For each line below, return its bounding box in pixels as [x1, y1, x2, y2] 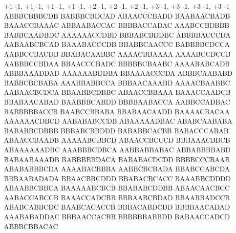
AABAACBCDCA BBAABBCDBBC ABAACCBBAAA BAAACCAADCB [4, 87, 231, 97]
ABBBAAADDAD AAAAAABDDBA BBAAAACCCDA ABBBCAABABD [4, 68, 233, 78]
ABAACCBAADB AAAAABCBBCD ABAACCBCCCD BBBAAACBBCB [4, 135, 230, 145]
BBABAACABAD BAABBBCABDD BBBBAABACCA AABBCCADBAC [4, 96, 230, 106]
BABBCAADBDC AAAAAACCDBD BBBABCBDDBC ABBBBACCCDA [4, 29, 231, 40]
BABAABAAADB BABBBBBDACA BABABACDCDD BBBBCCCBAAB [4, 154, 230, 164]
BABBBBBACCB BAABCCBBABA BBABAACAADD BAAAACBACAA [4, 106, 230, 116]
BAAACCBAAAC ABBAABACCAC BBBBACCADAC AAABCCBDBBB [4, 20, 230, 30]
